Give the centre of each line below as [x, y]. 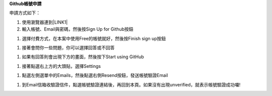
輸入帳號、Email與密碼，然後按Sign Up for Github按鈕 [78, 29]
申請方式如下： [25, 13]
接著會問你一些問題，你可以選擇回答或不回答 [68, 47]
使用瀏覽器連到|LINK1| [45, 22]
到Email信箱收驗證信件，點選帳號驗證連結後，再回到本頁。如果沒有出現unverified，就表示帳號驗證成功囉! [131, 84]
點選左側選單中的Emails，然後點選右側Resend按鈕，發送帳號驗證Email [95, 75]
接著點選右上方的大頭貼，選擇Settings [61, 66]
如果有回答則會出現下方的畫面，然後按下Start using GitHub [83, 57]
